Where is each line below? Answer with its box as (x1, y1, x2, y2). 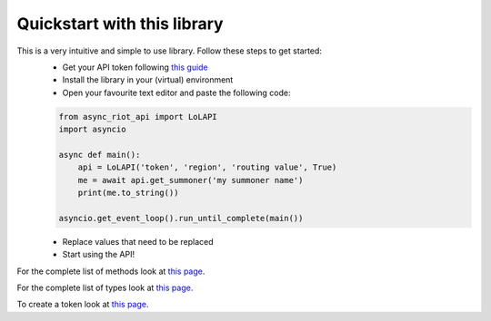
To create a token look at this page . (16, 299, 149, 310)
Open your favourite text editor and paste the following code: (62, 87, 291, 98)
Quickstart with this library (16, 14, 224, 34)
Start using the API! (62, 249, 135, 260)
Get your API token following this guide (62, 62, 208, 73)
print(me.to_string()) (77, 188, 179, 199)
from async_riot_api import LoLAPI (58, 112, 217, 122)
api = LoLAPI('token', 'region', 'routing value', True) (77, 162, 337, 172)
